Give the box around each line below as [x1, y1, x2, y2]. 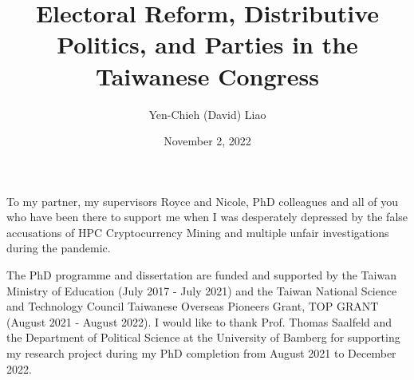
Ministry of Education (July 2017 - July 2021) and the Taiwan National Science [6, 282, 397, 299]
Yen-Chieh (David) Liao [148, 105, 266, 122]
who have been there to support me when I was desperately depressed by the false [6, 208, 408, 225]
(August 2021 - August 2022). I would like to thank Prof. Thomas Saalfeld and [6, 313, 392, 330]
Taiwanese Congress [96, 59, 319, 92]
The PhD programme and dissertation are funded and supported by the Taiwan [6, 267, 396, 283]
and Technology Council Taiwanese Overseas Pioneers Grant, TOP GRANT [6, 298, 379, 315]
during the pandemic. [6, 239, 111, 256]
